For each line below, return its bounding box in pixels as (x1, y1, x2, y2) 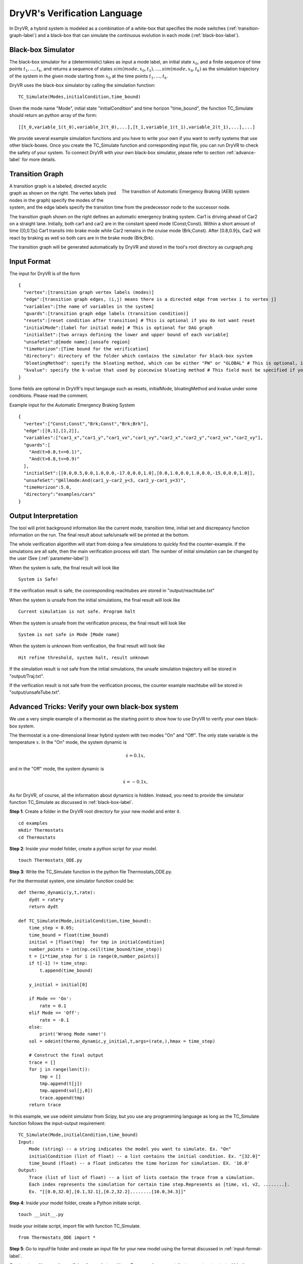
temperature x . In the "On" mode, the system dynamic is (9, 739, 127, 745)
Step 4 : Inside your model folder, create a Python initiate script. (9, 1200, 141, 1206)
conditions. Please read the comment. (9, 392, 88, 399)
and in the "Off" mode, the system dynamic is (9, 766, 105, 772)
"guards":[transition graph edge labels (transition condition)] (23, 311, 189, 317)
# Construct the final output (28, 1052, 104, 1058)
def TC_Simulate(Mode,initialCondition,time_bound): (18, 918, 151, 924)
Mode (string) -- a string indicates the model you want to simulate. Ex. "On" (28, 1146, 232, 1152)
